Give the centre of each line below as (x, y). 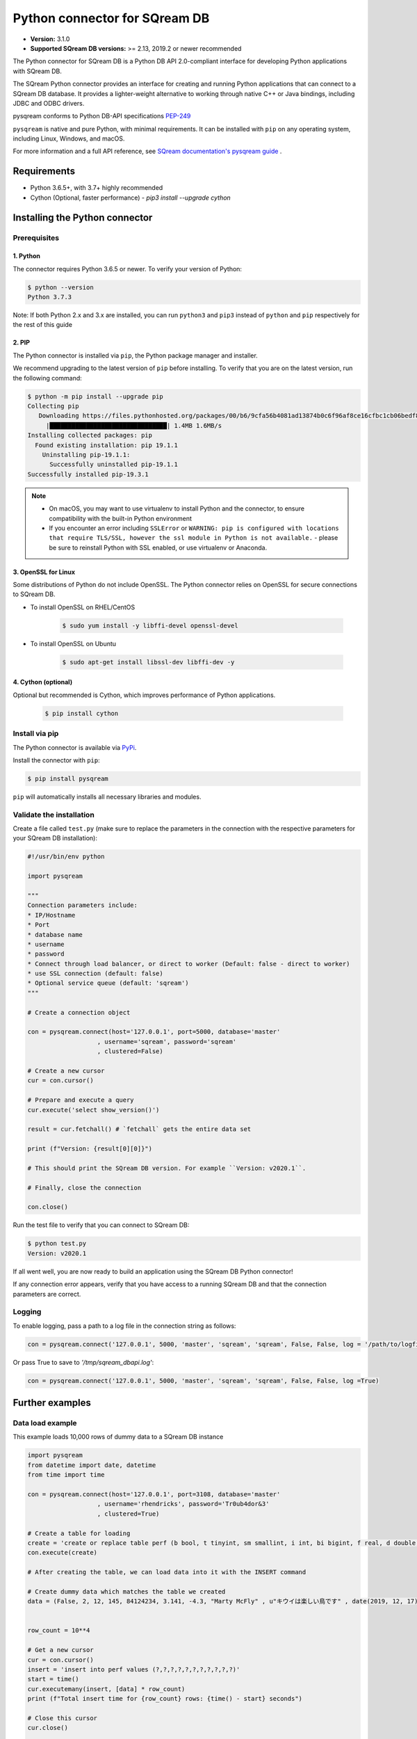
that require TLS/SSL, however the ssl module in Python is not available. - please (194, 538)
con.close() (48, 1207)
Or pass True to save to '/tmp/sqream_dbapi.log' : (83, 1362)
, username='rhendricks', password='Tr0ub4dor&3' (183, 1504)
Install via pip (36, 734)
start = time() (53, 1679)
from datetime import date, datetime (92, 1465)
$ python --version (60, 287)
